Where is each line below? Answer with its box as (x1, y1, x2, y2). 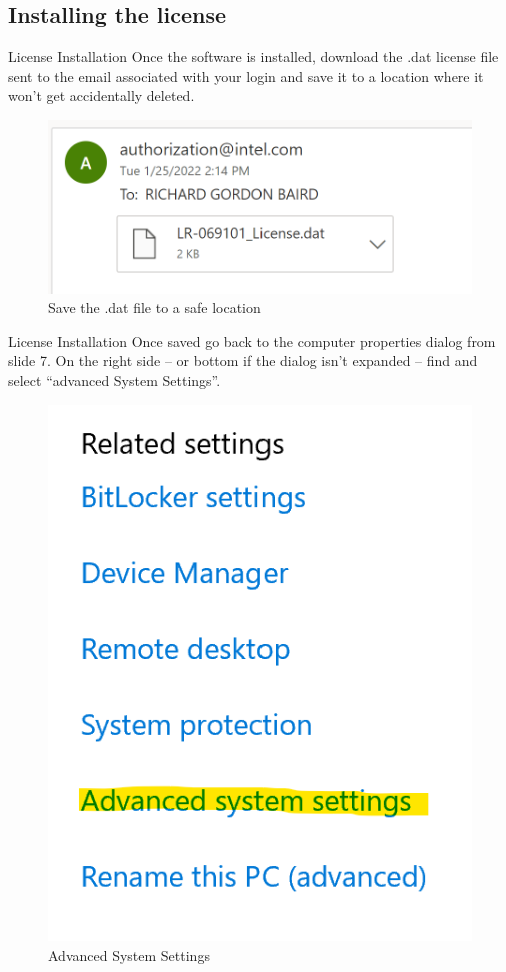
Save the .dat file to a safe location (48, 297, 261, 318)
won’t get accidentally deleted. (8, 85, 195, 106)
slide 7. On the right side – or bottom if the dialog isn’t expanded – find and (8, 350, 478, 371)
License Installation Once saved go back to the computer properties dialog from (8, 330, 496, 351)
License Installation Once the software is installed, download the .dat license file (8, 46, 499, 67)
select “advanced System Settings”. (8, 370, 221, 391)
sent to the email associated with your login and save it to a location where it (8, 65, 484, 86)
